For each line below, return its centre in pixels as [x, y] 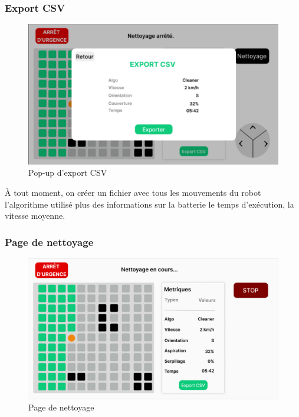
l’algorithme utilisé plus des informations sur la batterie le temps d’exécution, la [149, 204]
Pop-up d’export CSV [68, 173]
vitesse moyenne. [35, 216]
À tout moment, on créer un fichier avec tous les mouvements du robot [133, 193]
